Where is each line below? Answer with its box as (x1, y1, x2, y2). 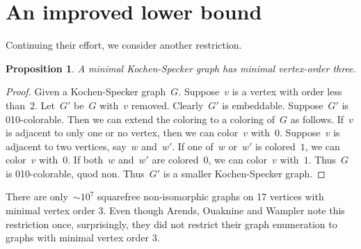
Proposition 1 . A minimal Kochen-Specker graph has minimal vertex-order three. (6, 61, 356, 75)
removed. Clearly (131, 97, 204, 112)
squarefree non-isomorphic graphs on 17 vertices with (97, 189, 324, 204)
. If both (67, 152, 104, 167)
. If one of (172, 138, 214, 153)
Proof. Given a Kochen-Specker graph (6, 84, 166, 99)
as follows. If (290, 111, 344, 126)
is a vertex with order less (232, 84, 342, 99)
